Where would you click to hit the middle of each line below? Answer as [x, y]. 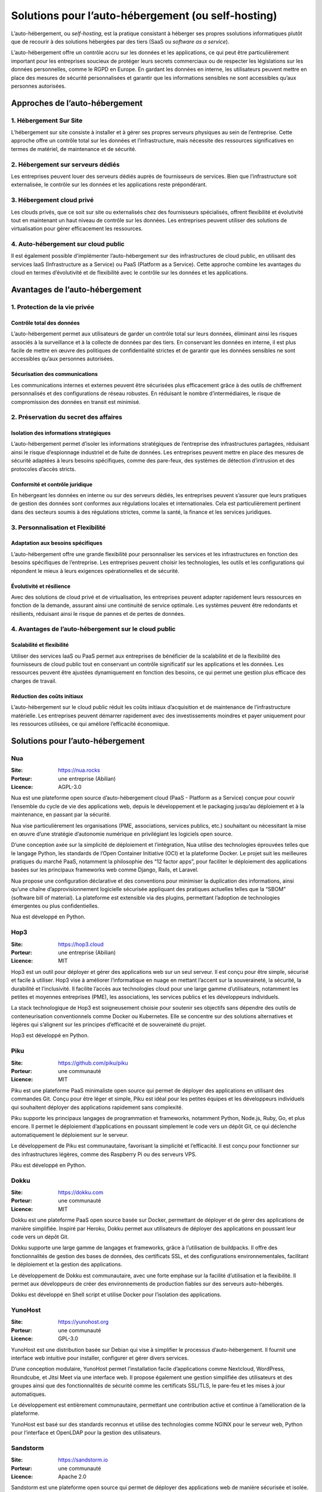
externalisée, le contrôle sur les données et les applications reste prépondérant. [109, 184]
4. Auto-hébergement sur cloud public [68, 244]
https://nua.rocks [79, 770]
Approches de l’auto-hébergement [77, 103]
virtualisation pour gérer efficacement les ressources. [77, 229]
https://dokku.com [81, 1192]
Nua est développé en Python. [48, 917]
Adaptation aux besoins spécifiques [57, 543]
